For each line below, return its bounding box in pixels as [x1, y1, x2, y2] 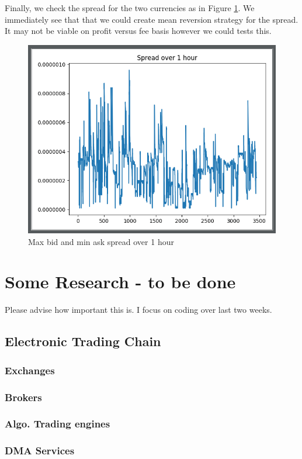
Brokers [5, 389, 42, 404]
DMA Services [5, 443, 75, 458]
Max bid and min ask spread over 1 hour [28, 235, 174, 247]
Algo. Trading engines [5, 416, 110, 431]
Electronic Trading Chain [5, 332, 161, 350]
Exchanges [5, 363, 55, 377]
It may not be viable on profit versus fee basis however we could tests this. [5, 25, 272, 37]
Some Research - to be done [5, 270, 236, 294]
